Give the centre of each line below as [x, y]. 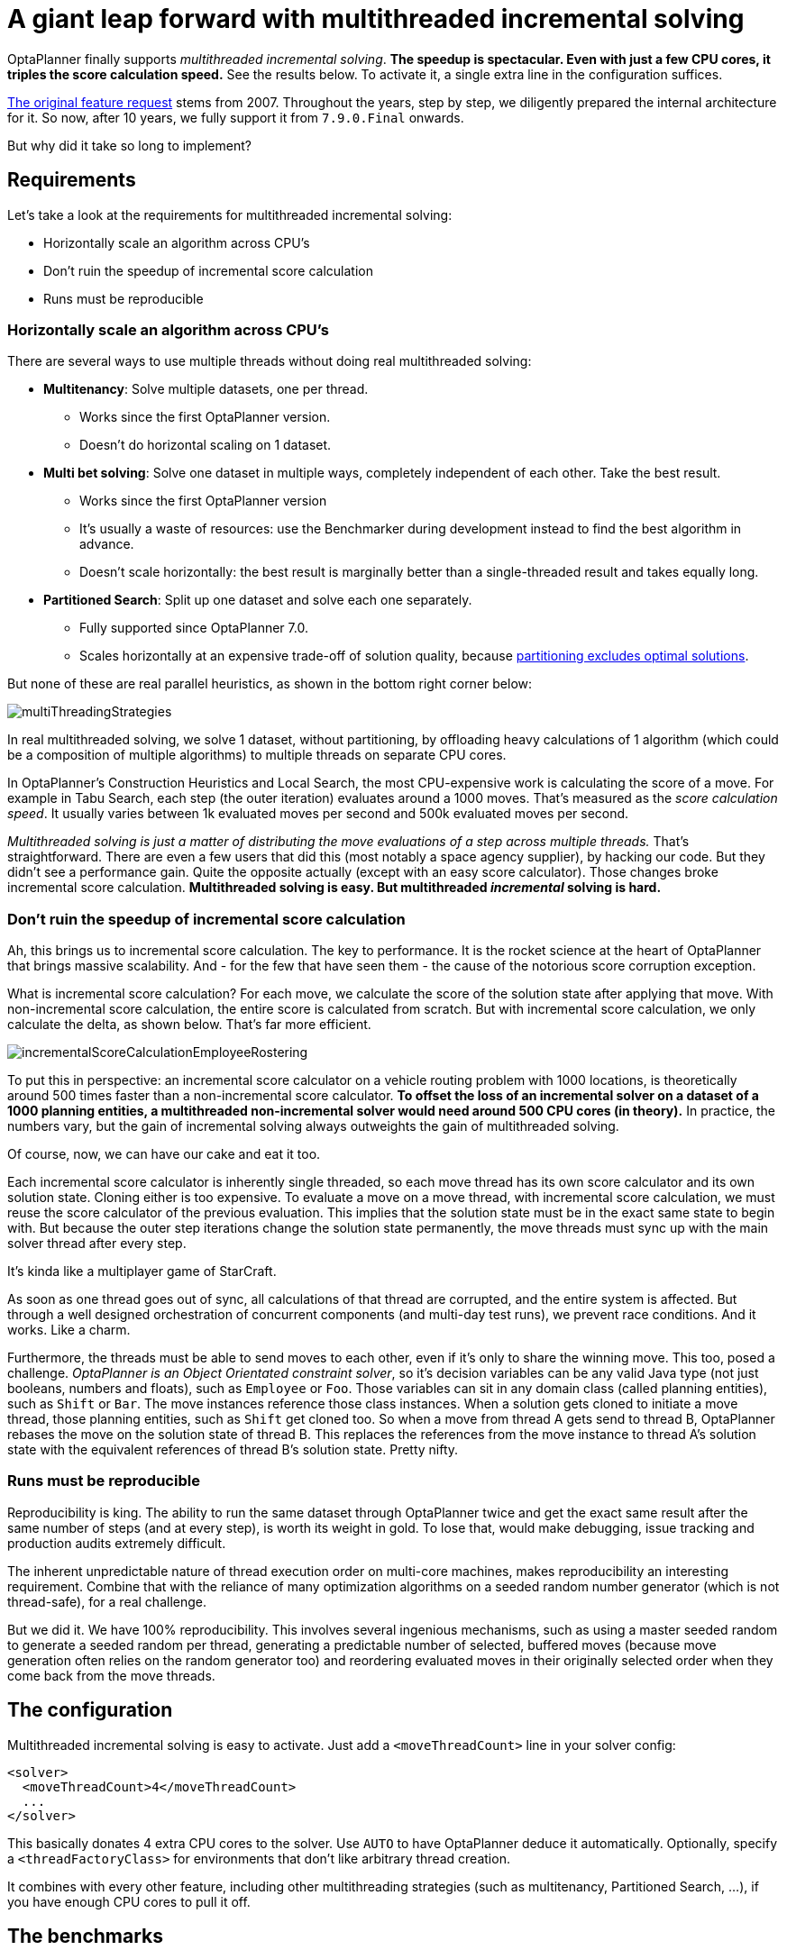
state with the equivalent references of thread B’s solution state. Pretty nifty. [233, 1450]
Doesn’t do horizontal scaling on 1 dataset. [206, 445]
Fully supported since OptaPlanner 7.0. [194, 628]
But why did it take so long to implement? [129, 145]
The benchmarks [86, 1936]
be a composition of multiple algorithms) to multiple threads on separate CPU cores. [257, 755]
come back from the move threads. [111, 1675]
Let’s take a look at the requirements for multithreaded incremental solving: [230, 214]
